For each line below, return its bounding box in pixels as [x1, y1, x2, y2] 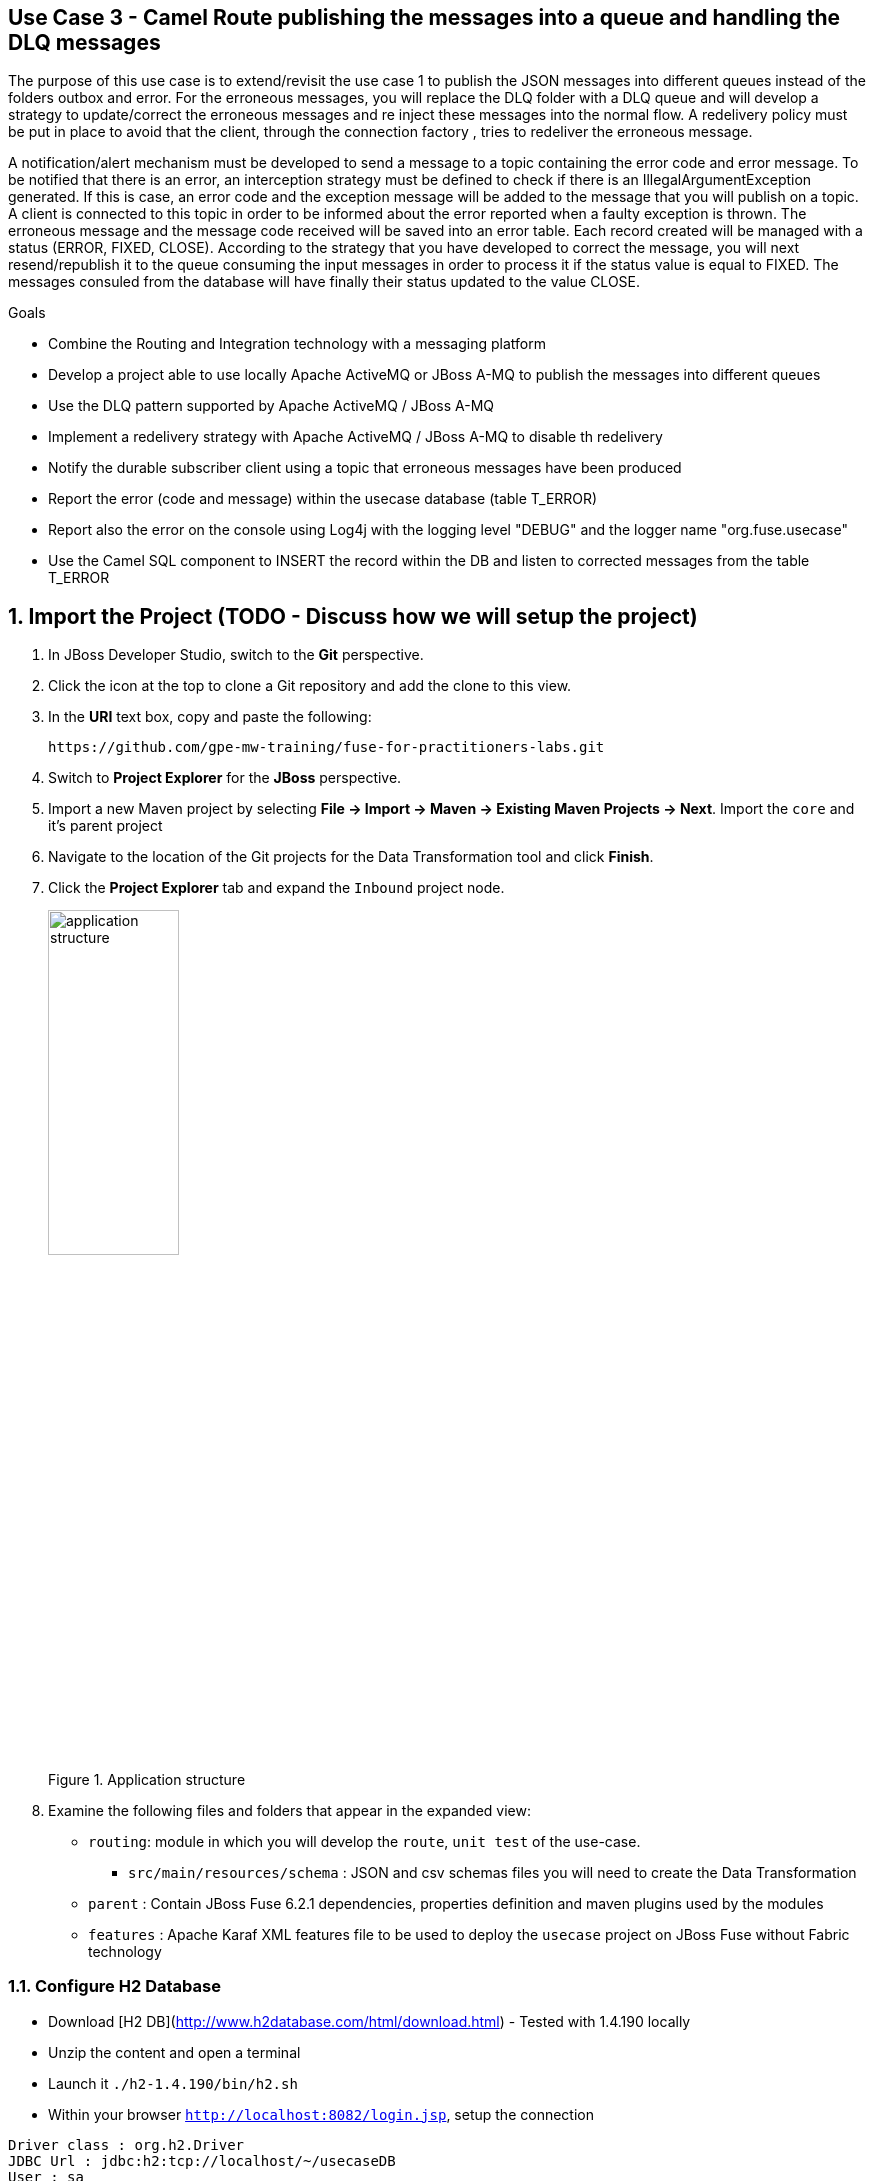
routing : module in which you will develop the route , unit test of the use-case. [88, 1833, 641, 1851]
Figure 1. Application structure [48, 1771, 246, 1789]
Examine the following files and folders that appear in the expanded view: [48, 1802, 532, 1820]
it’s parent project [48, 817, 163, 835]
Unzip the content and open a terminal [48, 2043, 301, 2061]
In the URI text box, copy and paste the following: [48, 708, 372, 726]
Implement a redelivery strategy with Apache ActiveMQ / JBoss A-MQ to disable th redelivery [48, 428, 663, 446]
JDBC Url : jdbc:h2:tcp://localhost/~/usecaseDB [8, 2152, 396, 2169]
